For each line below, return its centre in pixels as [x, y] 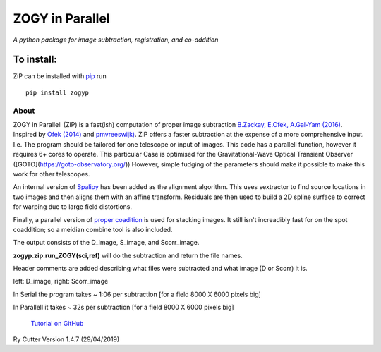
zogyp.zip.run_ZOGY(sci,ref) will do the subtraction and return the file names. [128, 255]
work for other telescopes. [52, 174]
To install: [35, 60]
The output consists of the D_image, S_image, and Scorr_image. [106, 243]
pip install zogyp [58, 92]
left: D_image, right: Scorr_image [61, 281]
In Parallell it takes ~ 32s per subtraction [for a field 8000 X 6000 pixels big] [123, 308]
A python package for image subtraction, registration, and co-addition [116, 40]
